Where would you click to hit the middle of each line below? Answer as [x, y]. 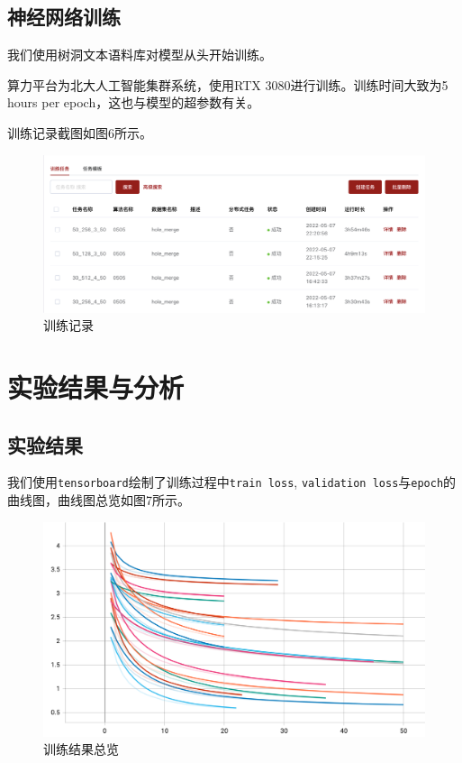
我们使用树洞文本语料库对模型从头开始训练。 [140, 55]
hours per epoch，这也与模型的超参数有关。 [134, 102]
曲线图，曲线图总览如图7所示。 [99, 500]
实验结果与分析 [96, 387]
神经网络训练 [64, 17]
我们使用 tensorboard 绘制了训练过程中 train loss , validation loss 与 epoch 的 [232, 482]
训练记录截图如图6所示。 [80, 132]
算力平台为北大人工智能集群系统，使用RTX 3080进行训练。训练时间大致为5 [228, 84]
